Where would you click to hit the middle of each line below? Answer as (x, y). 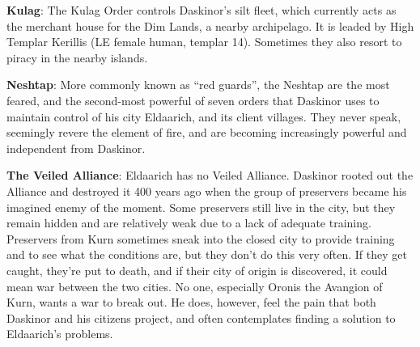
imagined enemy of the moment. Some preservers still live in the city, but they (201, 207)
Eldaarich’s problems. (60, 334)
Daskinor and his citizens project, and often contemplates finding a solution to (201, 317)
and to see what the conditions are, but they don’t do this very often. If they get (207, 254)
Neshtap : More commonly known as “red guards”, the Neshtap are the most (198, 85)
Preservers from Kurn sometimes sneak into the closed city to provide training (201, 238)
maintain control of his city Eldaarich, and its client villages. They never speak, (204, 116)
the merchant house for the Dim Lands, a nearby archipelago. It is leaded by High (210, 25)
